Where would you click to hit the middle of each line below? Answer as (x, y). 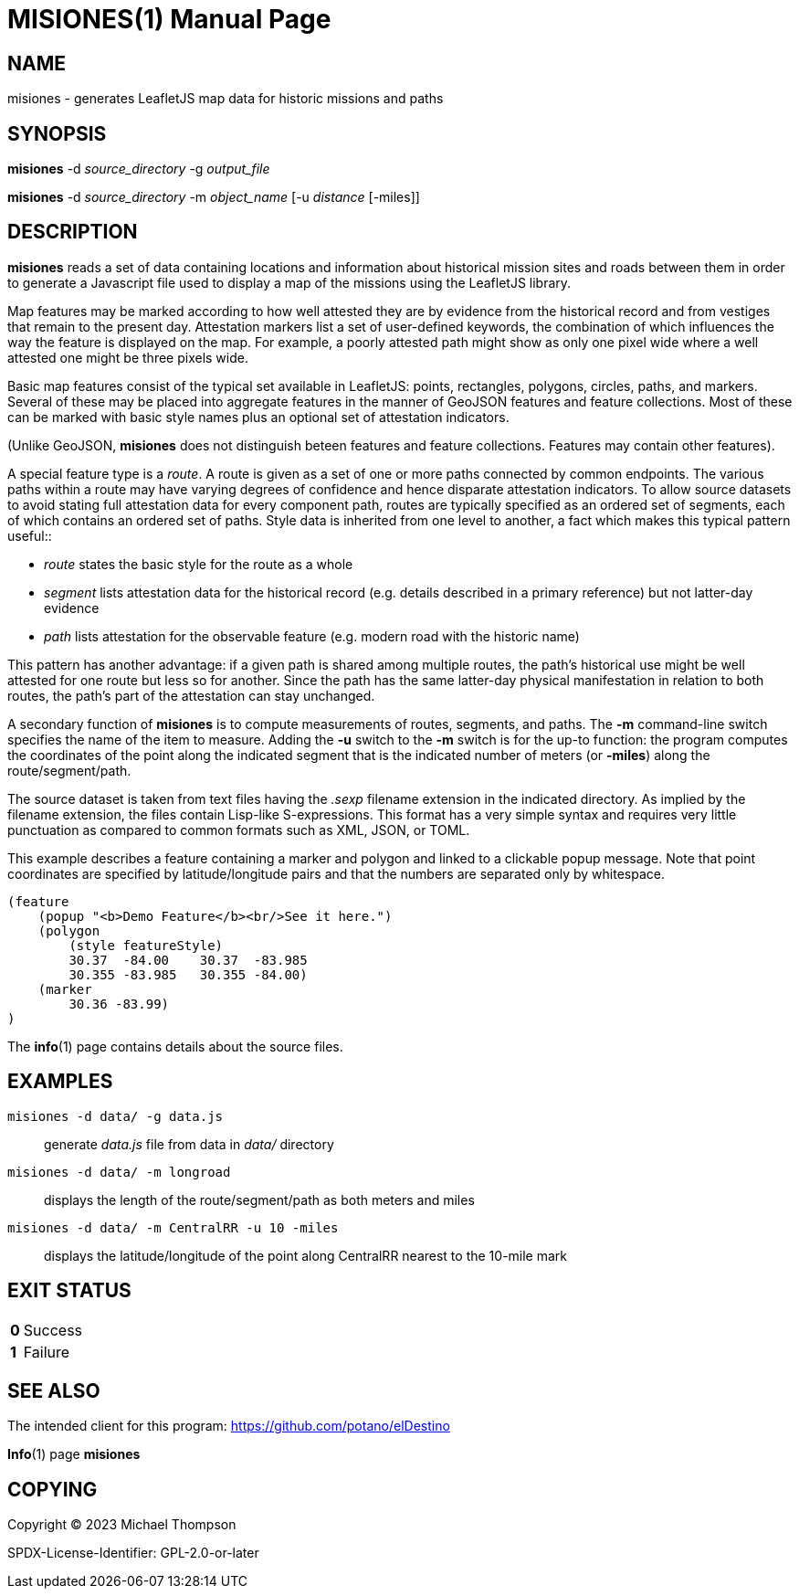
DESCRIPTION (73, 232)
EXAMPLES (60, 1082)
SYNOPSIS (57, 133)
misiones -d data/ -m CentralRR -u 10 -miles (173, 1227)
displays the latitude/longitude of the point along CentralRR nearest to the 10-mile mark (306, 1255)
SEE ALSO (54, 1390)
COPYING (53, 1489)
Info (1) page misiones (74, 1454)
